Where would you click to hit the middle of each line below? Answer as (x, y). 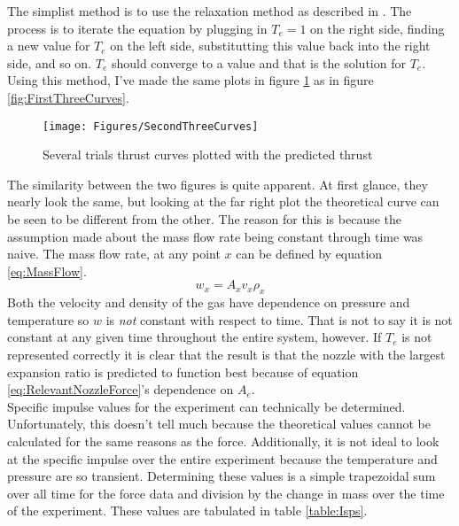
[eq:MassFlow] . (47, 271)
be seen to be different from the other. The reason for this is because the (205, 219)
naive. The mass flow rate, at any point (114, 254)
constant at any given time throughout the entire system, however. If (194, 337)
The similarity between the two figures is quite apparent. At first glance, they (218, 184)
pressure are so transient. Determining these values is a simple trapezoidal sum (222, 476)
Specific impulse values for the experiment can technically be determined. (206, 406)
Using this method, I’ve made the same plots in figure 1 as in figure (191, 80)
